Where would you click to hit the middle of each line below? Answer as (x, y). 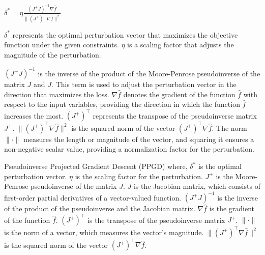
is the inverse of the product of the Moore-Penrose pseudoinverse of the (149, 73)
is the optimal (220, 166)
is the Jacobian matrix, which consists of (197, 186)
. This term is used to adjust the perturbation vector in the (144, 84)
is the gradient (232, 208)
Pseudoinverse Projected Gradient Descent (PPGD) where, (96, 166)
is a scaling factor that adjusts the (181, 45)
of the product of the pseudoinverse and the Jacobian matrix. (100, 208)
